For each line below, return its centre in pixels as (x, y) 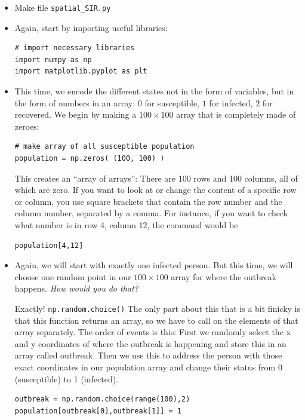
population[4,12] (49, 245)
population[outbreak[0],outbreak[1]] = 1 (98, 411)
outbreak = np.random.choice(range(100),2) (102, 399)
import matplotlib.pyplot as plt (81, 71)
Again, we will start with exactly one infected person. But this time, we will (154, 265)
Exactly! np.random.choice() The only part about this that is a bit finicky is (157, 308)
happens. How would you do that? (76, 288)
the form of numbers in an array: (75, 102)
